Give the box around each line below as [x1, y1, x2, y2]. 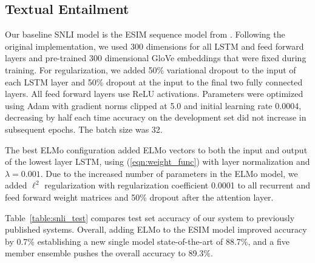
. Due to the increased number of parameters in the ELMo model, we [40, 167, 298, 179]
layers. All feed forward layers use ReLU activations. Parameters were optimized [5, 87, 303, 100]
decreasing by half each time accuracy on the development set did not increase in [5, 111, 307, 124]
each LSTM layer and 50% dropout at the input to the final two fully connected [5, 75, 303, 88]
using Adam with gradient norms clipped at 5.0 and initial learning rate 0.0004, [5, 99, 302, 112]
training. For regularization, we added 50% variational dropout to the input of [5, 63, 296, 76]
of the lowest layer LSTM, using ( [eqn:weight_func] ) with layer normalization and [5, 155, 310, 168]
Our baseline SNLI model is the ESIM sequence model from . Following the [5, 28, 285, 41]
